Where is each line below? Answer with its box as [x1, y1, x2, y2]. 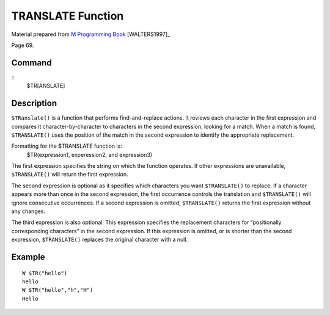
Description [11, 98, 57, 109]
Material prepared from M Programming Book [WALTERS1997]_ [11, 31, 170, 38]
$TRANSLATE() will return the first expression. [11, 171, 128, 178]
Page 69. [11, 42, 34, 49]
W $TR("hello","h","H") [22, 287, 94, 294]
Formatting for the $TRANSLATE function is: [11, 142, 122, 150]
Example [11, 252, 45, 262]
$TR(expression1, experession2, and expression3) [26, 151, 153, 158]
